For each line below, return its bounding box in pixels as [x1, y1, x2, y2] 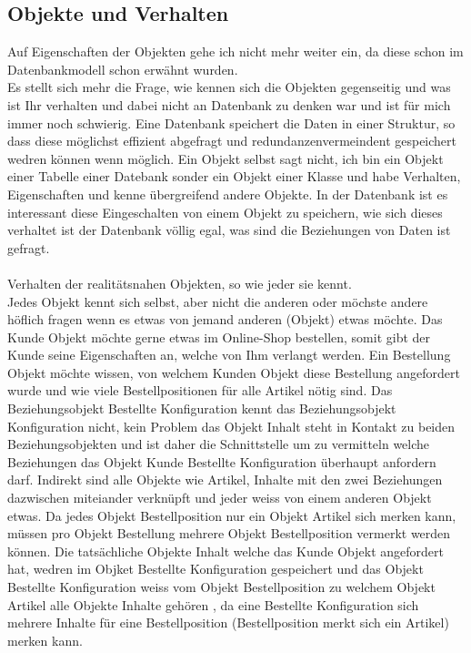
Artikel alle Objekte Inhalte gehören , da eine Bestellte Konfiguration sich [7, 595, 419, 614]
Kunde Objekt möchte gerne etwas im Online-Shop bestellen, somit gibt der [7, 327, 431, 346]
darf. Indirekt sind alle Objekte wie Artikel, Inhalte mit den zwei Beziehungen [7, 470, 443, 489]
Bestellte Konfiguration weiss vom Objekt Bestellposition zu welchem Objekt [7, 577, 436, 597]
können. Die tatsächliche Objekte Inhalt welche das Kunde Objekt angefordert [7, 541, 444, 560]
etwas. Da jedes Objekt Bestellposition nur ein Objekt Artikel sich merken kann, [7, 505, 456, 525]
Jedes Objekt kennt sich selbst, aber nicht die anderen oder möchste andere [7, 291, 428, 311]
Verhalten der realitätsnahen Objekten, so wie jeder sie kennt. [7, 273, 352, 292]
